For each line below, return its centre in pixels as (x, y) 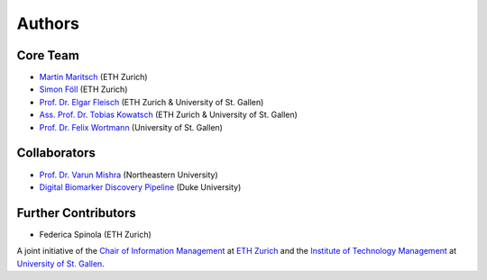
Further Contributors (77, 213)
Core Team (48, 55)
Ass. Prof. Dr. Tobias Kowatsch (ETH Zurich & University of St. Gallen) (168, 115)
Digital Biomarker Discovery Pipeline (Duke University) (140, 187)
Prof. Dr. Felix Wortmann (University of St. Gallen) (131, 127)
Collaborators (56, 153)
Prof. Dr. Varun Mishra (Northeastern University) (129, 175)
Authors (48, 23)
